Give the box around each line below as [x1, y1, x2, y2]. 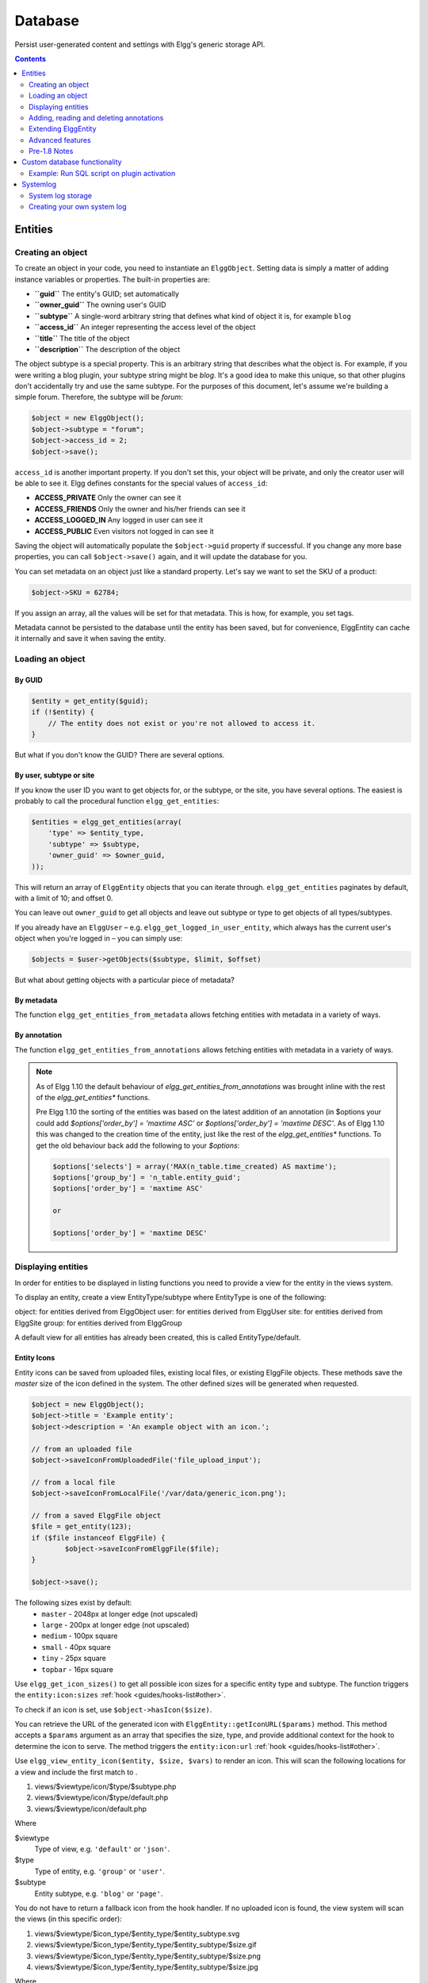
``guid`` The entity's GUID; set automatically [34, 289, 180, 298]
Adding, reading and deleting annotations [29, 113, 164, 122]
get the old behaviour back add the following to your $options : [36, 1141, 240, 1150]
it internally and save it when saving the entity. [14, 634, 166, 643]
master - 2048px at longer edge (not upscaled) [41, 1609, 198, 1618]
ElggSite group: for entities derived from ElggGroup [14, 1318, 182, 1328]
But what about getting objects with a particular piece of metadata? [14, 976, 235, 985]
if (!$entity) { [31, 708, 95, 717]
